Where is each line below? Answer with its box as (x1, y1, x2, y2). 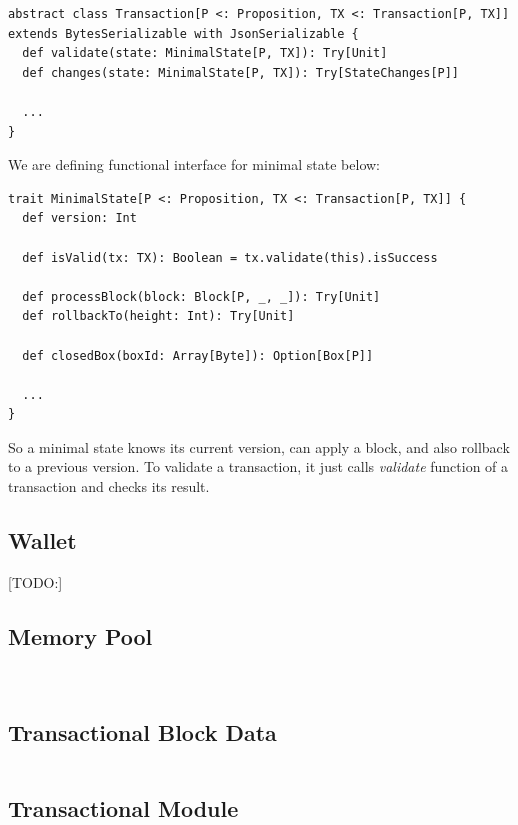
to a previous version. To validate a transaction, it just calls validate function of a (8, 456, 509, 477)
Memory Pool (8, 620, 153, 651)
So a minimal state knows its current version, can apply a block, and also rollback (8, 436, 510, 457)
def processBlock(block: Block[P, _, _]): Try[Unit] (22, 289, 381, 304)
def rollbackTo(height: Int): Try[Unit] (22, 309, 295, 324)
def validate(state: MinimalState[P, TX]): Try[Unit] (22, 46, 388, 61)
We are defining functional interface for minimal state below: (8, 154, 380, 175)
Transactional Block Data (8, 716, 277, 747)
